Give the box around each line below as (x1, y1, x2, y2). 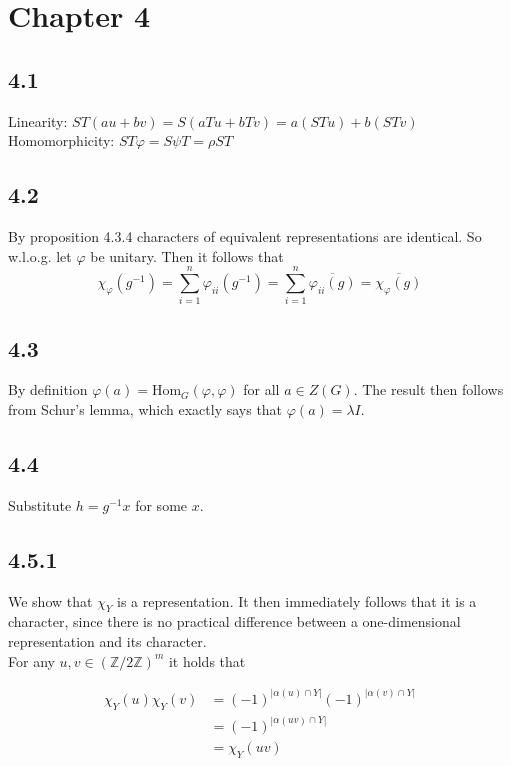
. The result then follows (353, 379, 504, 400)
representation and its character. (8, 631, 207, 652)
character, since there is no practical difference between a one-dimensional (8, 611, 461, 632)
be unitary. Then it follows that (90, 245, 284, 266)
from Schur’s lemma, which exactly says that (8, 399, 283, 420)
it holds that (168, 650, 246, 671)
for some (135, 494, 188, 515)
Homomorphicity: (8, 130, 115, 151)
